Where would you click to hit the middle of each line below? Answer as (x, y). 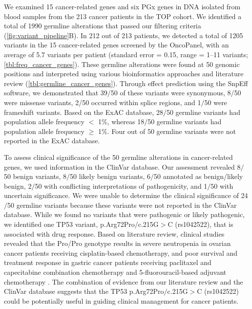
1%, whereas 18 (121, 121)
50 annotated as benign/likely (199, 176)
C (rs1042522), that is (200, 224)
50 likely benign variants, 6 (110, 176)
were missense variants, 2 (42, 102)
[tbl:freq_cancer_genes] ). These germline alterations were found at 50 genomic (122, 64)
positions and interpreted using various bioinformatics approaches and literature (124, 74)
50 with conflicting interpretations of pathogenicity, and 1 (121, 186)
